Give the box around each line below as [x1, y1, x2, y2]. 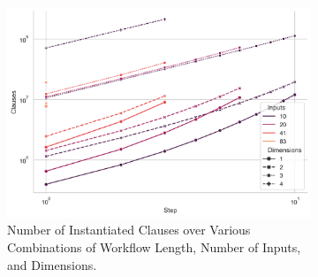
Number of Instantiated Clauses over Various [7, 220, 251, 239]
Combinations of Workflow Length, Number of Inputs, [7, 238, 301, 257]
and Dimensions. [7, 255, 97, 273]
